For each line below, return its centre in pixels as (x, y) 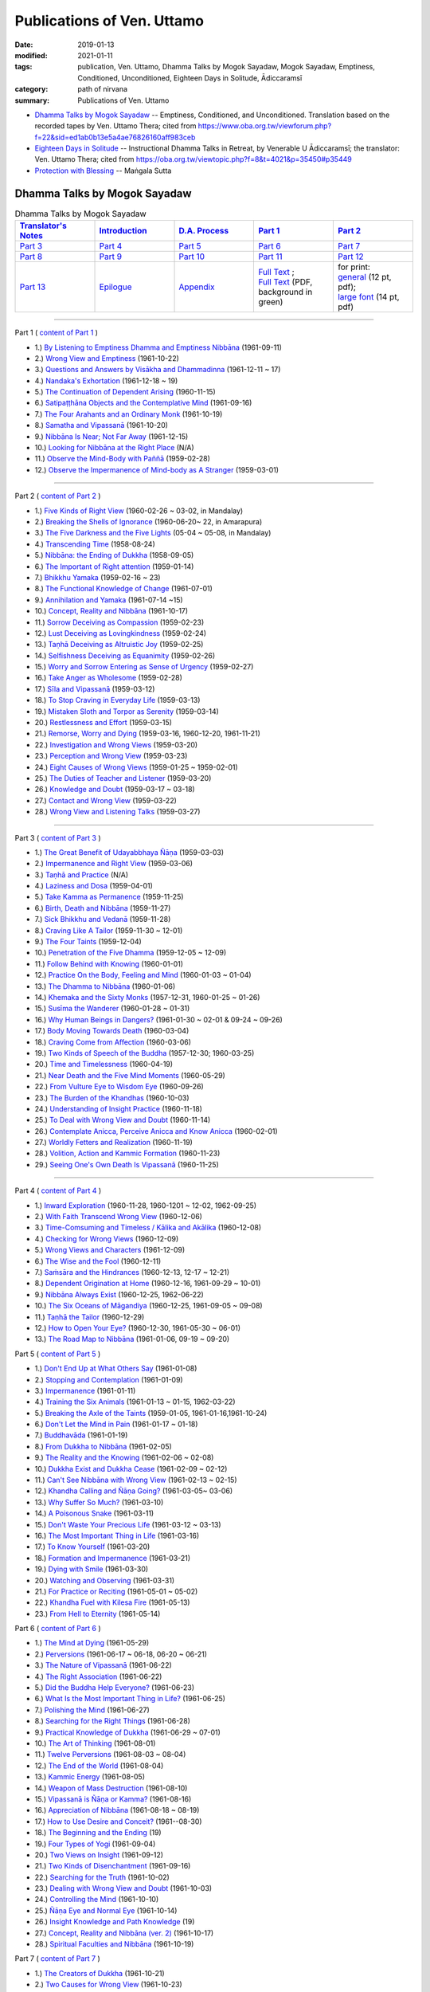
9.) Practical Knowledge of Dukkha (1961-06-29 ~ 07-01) (127, 1732)
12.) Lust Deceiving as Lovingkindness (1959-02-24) (121, 633)
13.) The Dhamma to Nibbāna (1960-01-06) (105, 986)
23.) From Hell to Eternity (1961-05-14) (98, 1614)
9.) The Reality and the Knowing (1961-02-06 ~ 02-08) (124, 1457)
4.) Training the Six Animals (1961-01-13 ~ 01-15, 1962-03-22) (135, 1402)
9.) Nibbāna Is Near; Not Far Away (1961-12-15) (111, 436)
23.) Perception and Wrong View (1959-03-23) (111, 756)
